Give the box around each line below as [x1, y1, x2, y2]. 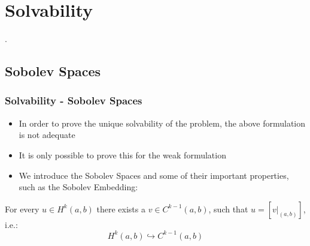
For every [5, 202, 39, 215]
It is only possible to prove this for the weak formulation [19, 148, 226, 161]
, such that [208, 202, 248, 215]
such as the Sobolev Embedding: [19, 181, 138, 193]
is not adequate [19, 128, 75, 141]
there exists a [96, 202, 145, 215]
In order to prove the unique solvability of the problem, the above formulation [19, 116, 306, 129]
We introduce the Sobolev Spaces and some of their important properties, [19, 169, 289, 181]
